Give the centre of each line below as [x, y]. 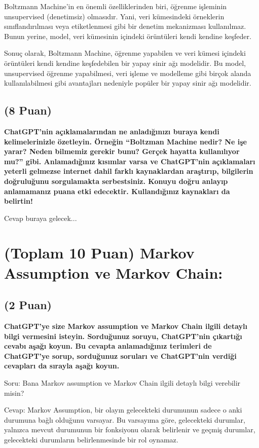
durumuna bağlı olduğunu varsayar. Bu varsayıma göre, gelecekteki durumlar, [125, 419]
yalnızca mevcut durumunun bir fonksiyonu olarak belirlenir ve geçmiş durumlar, [130, 430]
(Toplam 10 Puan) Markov [99, 253]
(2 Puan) [28, 305]
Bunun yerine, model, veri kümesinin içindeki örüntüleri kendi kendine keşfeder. [128, 36]
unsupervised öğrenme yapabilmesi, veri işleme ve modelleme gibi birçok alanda [128, 73]
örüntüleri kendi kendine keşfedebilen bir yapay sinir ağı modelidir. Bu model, [125, 63]
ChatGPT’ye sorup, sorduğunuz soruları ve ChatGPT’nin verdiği [120, 356]
